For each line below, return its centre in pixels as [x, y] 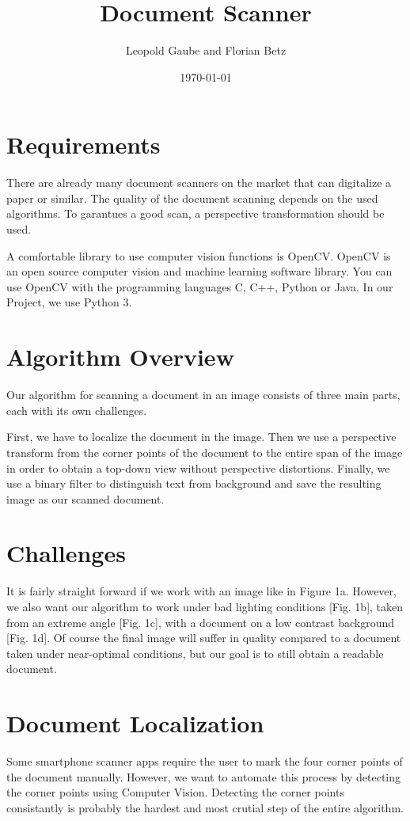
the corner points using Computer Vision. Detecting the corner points [175, 792]
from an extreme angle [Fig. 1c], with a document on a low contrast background [201, 622]
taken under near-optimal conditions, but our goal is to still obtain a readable [195, 653]
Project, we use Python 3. [69, 302]
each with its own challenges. [77, 410]
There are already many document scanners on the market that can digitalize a [199, 182]
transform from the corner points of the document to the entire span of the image [205, 452]
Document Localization [135, 723]
